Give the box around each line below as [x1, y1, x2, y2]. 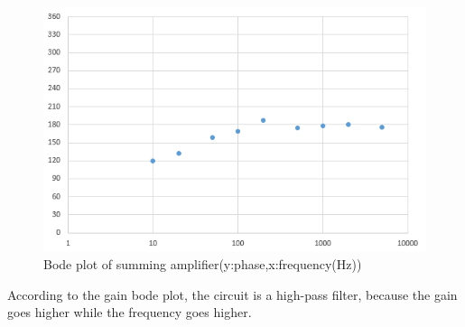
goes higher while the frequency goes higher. [7, 303, 252, 322]
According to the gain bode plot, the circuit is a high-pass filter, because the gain [7, 285, 458, 304]
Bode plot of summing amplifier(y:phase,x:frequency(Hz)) [43, 255, 362, 274]
